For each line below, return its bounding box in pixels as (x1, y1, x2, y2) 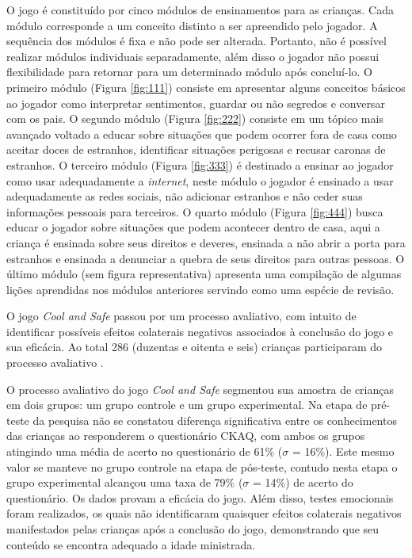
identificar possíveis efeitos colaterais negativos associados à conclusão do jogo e (6, 323, 394, 339)
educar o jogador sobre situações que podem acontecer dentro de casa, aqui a (6, 219, 380, 235)
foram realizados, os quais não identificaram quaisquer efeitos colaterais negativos (6, 505, 402, 522)
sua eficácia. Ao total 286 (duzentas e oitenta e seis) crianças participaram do (6, 338, 383, 355)
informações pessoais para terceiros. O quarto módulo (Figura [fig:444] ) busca (6, 203, 383, 220)
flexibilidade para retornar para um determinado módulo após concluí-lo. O (6, 63, 372, 80)
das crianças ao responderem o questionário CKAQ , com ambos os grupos (6, 427, 365, 444)
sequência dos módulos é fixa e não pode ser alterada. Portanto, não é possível (6, 32, 387, 49)
